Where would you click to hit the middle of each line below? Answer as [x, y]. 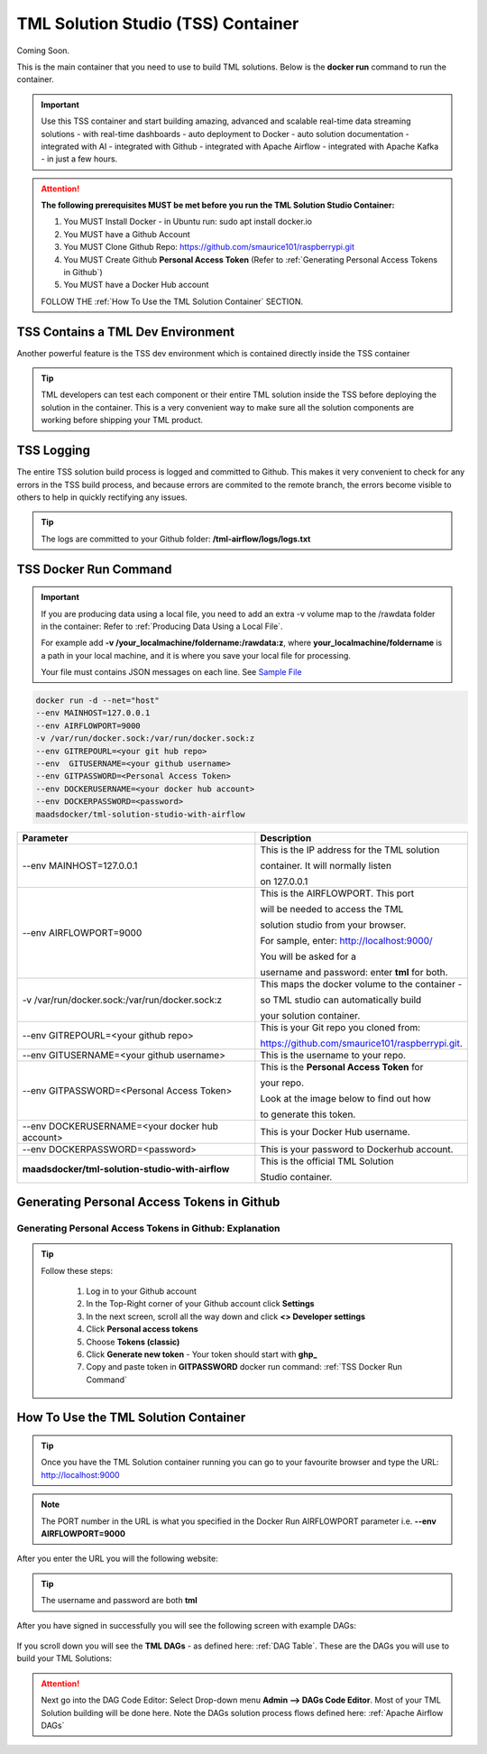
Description [286, 837]
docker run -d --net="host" [97, 701]
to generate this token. [308, 1114]
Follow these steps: [77, 1270]
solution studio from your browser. [333, 925]
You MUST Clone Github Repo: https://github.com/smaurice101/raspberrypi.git [209, 247]
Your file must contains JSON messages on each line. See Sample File [171, 672]
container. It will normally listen [326, 865]
